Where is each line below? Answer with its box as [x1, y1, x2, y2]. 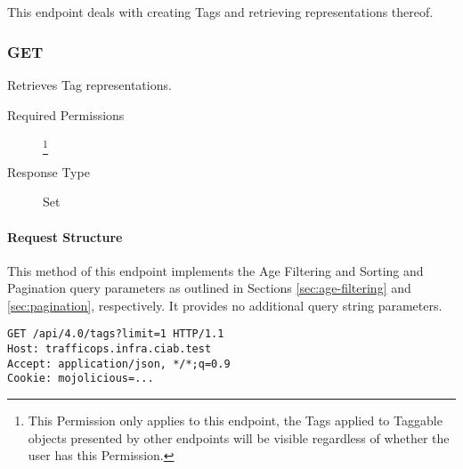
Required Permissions [7, 105, 125, 124]
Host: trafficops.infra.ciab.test [7, 343, 212, 356]
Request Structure [7, 227, 123, 246]
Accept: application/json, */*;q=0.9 [7, 357, 231, 370]
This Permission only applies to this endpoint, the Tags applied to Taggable [28, 411, 443, 430]
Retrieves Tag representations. [7, 76, 172, 94]
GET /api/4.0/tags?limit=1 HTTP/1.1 [7, 327, 224, 341]
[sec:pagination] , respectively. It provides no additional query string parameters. [7, 295, 443, 314]
